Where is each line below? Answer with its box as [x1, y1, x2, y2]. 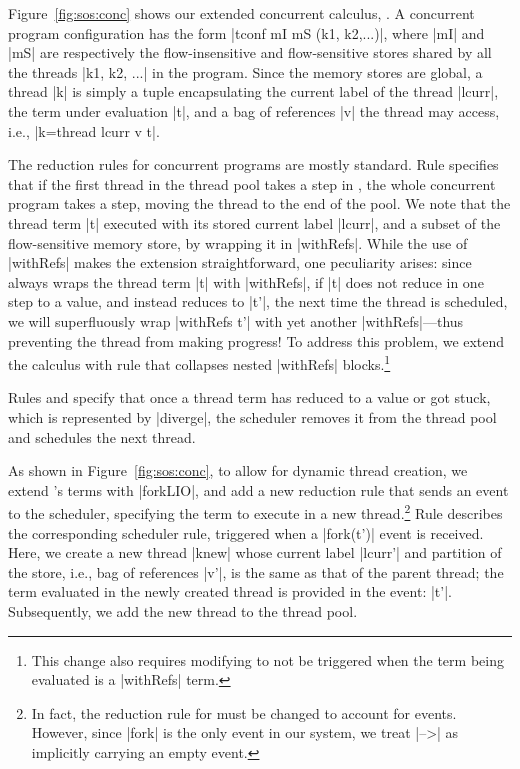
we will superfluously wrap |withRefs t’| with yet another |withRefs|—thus [8, 310, 464, 331]
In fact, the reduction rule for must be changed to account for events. [31, 702, 457, 723]
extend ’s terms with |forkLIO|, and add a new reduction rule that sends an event [8, 479, 509, 500]
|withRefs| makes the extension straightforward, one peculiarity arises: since [8, 252, 472, 273]
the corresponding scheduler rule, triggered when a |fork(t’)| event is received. [8, 522, 484, 543]
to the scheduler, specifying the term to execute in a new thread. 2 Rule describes [8, 500, 503, 523]
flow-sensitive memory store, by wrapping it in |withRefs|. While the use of [8, 232, 468, 253]
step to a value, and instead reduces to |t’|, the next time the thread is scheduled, [8, 291, 508, 312]
